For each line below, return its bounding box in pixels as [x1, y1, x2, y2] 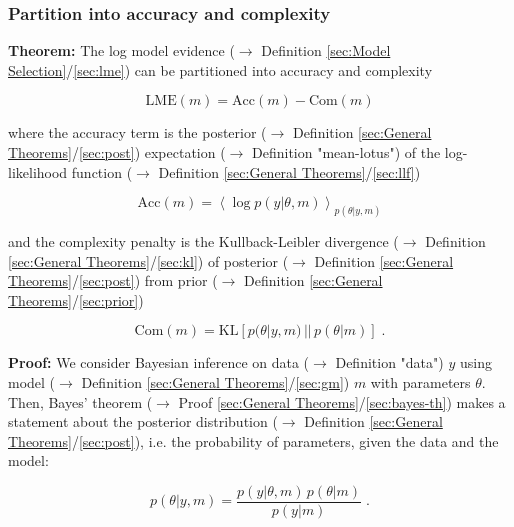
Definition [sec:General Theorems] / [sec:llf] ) [158, 161, 421, 182]
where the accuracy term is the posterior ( [8, 122, 267, 143]
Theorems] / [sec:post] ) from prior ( [8, 270, 218, 291]
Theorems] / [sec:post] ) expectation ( [8, 142, 226, 162]
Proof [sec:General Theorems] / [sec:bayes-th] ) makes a [178, 391, 506, 412]
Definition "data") [335, 352, 444, 373]
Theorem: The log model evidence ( [8, 40, 235, 61]
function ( [71, 161, 133, 182]
